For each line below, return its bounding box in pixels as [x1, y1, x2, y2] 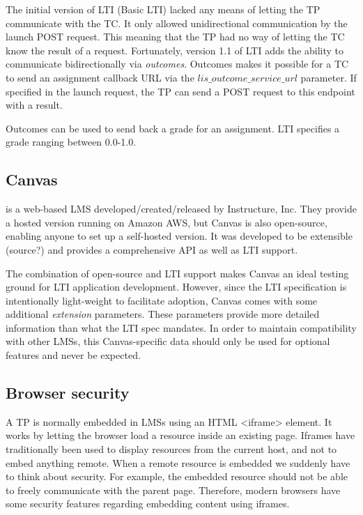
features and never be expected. [6, 348, 141, 362]
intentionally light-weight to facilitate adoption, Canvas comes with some [6, 293, 318, 307]
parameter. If [300, 70, 357, 84]
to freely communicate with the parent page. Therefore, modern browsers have [6, 482, 341, 497]
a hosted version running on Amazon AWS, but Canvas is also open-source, [6, 215, 327, 229]
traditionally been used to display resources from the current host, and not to [6, 442, 337, 456]
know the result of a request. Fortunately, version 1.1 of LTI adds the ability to [6, 43, 344, 57]
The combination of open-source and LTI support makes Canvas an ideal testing [6, 266, 349, 280]
